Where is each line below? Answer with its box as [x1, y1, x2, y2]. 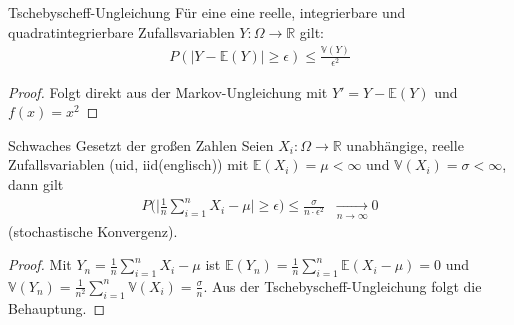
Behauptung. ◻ [8, 297, 106, 318]
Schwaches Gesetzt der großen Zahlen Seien [8, 134, 274, 155]
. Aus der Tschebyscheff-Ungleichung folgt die [203, 275, 482, 296]
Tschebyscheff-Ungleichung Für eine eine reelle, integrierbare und [8, 2, 406, 22]
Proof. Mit [8, 254, 72, 275]
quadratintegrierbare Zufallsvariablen [8, 21, 235, 42]
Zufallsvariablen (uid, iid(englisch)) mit [8, 154, 249, 175]
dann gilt [8, 174, 64, 195]
